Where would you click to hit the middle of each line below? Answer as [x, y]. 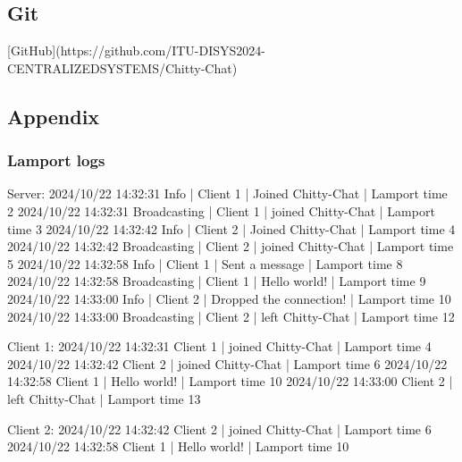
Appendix [54, 116]
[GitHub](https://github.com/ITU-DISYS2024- [136, 50]
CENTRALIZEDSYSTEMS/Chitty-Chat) [122, 67]
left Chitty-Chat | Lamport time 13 [104, 398]
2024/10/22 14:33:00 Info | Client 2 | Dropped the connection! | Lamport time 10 [229, 298]
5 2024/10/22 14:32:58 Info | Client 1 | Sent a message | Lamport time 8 [205, 263]
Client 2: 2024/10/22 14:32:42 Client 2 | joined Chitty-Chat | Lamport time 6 [219, 428]
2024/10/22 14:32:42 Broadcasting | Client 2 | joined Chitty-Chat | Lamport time [231, 246]
